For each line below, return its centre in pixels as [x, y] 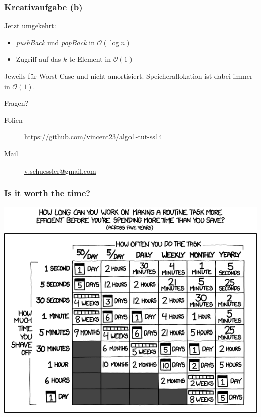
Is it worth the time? [47, 193]
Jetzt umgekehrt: [30, 25]
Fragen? [16, 103]
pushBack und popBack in [55, 42]
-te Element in [89, 59]
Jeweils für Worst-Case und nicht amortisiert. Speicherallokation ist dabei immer [128, 76]
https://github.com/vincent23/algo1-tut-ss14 [93, 137]
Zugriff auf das [38, 59]
